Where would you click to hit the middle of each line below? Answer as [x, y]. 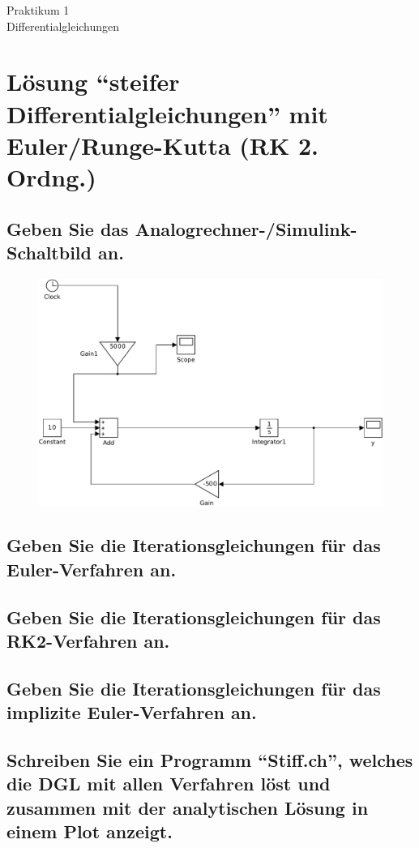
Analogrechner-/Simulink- [246, 228]
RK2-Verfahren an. [88, 640]
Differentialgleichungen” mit [167, 113]
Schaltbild [49, 252]
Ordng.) [51, 176]
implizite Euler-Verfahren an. [132, 712]
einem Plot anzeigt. [90, 831]
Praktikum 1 [38, 10]
